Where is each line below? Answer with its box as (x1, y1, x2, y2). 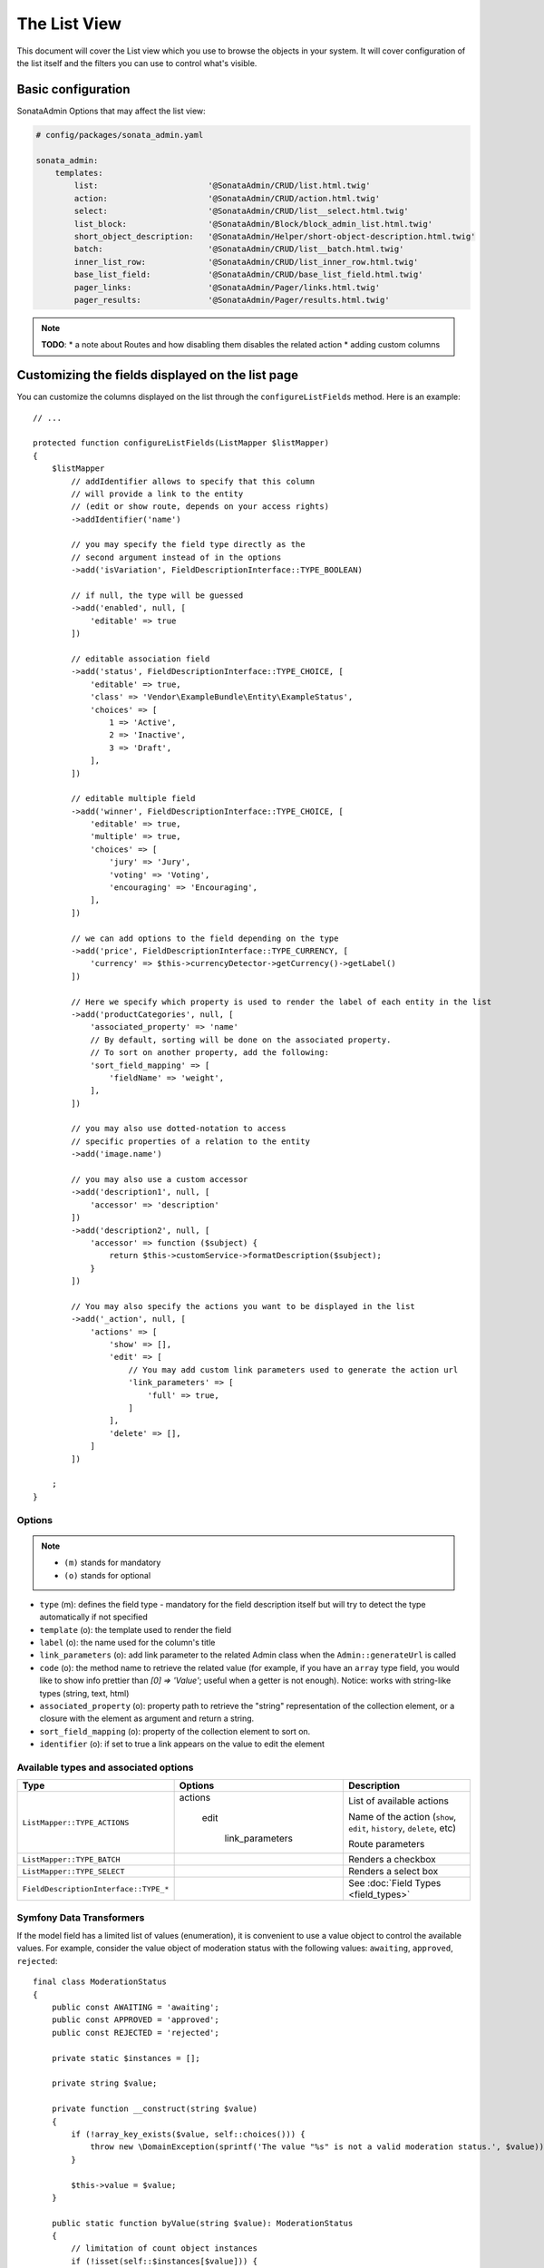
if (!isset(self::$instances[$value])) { (71, 2255, 258, 2266)
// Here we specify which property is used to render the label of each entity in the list (71, 996, 492, 1007)
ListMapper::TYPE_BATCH (22, 1854, 121, 1864)
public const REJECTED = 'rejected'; (51, 2028, 219, 2038)
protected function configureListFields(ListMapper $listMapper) (33, 438, 330, 448)
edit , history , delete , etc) (347, 1822, 457, 1834)
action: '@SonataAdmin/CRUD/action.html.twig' (73, 193, 381, 203)
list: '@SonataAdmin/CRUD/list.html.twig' (73, 181, 371, 191)
